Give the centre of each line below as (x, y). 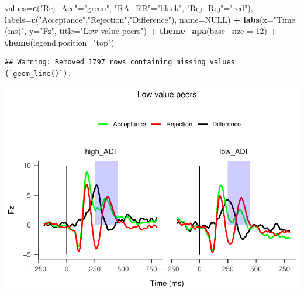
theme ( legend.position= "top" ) (60, 42)
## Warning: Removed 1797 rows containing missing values (120, 62)
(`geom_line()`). (38, 73)
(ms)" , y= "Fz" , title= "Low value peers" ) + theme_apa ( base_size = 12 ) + (141, 31)
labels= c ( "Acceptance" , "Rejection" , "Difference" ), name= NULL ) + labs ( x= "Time (150, 19)
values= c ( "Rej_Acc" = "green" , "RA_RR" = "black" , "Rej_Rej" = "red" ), (129, 8)
